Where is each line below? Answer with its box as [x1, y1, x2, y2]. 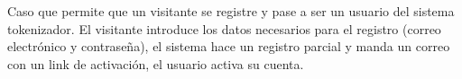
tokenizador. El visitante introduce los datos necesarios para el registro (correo [7, 19, 441, 38]
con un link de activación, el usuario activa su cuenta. [7, 54, 304, 73]
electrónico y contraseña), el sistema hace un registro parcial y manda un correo [7, 37, 450, 56]
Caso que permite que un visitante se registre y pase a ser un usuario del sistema [7, 2, 455, 20]
